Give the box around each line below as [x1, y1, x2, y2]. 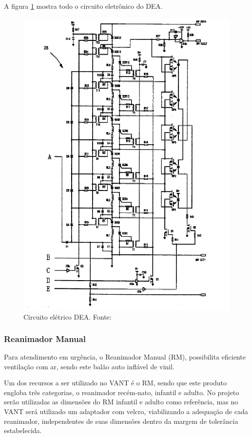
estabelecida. [4, 425, 42, 436]
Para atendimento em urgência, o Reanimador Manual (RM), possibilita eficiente [4, 352, 246, 362]
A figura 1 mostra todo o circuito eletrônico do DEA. [4, 1, 163, 11]
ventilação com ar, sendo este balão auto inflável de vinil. [4, 361, 174, 371]
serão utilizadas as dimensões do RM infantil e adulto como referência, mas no [4, 397, 238, 407]
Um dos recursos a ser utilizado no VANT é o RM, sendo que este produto [4, 378, 227, 388]
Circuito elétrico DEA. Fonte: [23, 312, 112, 322]
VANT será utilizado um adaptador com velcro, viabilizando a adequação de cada [4, 406, 248, 416]
